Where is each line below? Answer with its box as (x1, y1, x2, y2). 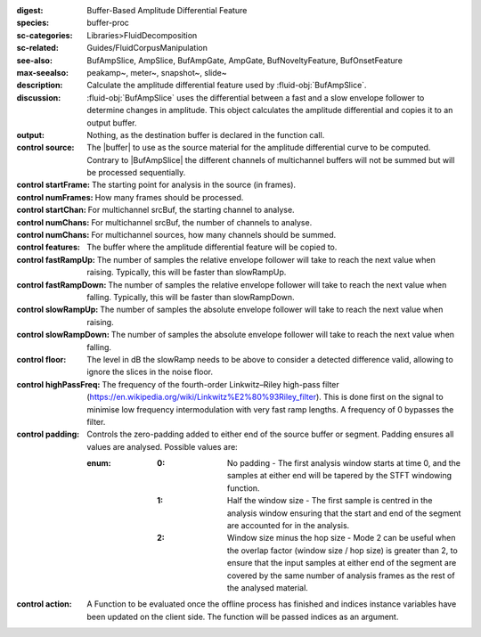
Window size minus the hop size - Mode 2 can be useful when (227, 533, 456, 543)
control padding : (16, 429, 80, 440)
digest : (16, 5, 44, 15)
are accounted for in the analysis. (227, 520, 350, 531)
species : (16, 18, 49, 29)
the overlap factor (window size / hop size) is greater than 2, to (227, 544, 458, 556)
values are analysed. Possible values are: (86, 441, 238, 452)
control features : (16, 241, 80, 253)
